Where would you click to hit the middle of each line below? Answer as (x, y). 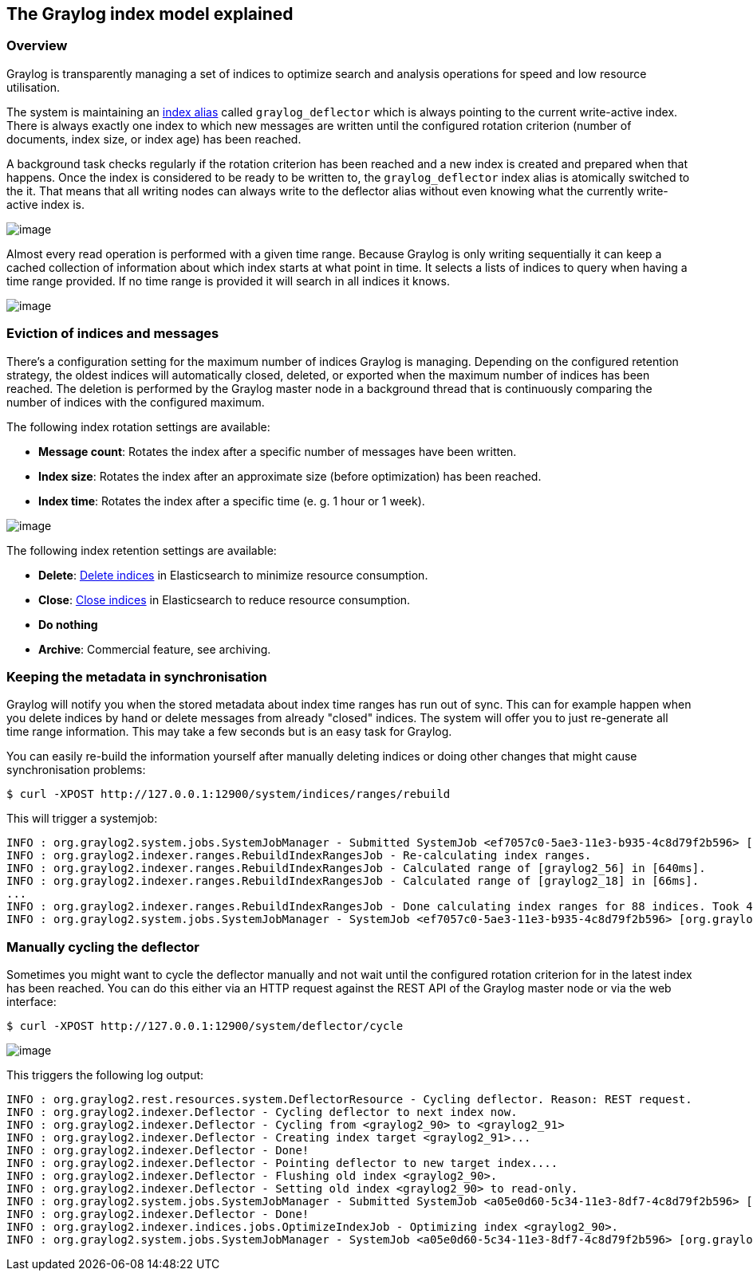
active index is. (45, 204)
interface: (32, 1002)
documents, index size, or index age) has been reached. (154, 139)
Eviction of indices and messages (113, 334)
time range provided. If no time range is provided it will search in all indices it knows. (229, 281)
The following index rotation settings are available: (138, 426)
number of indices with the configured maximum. (136, 402)
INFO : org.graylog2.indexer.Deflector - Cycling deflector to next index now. (262, 1112)
